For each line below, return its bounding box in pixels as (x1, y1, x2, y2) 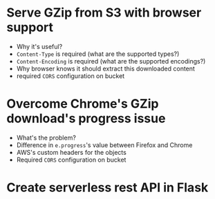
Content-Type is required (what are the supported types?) (16, 50, 180, 58)
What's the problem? (16, 133, 77, 142)
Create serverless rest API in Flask (6, 180, 209, 196)
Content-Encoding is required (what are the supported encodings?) (16, 57, 206, 65)
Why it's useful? (16, 42, 63, 50)
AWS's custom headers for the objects (16, 148, 127, 156)
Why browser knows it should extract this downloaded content (16, 64, 195, 73)
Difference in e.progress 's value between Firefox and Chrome (16, 140, 193, 149)
